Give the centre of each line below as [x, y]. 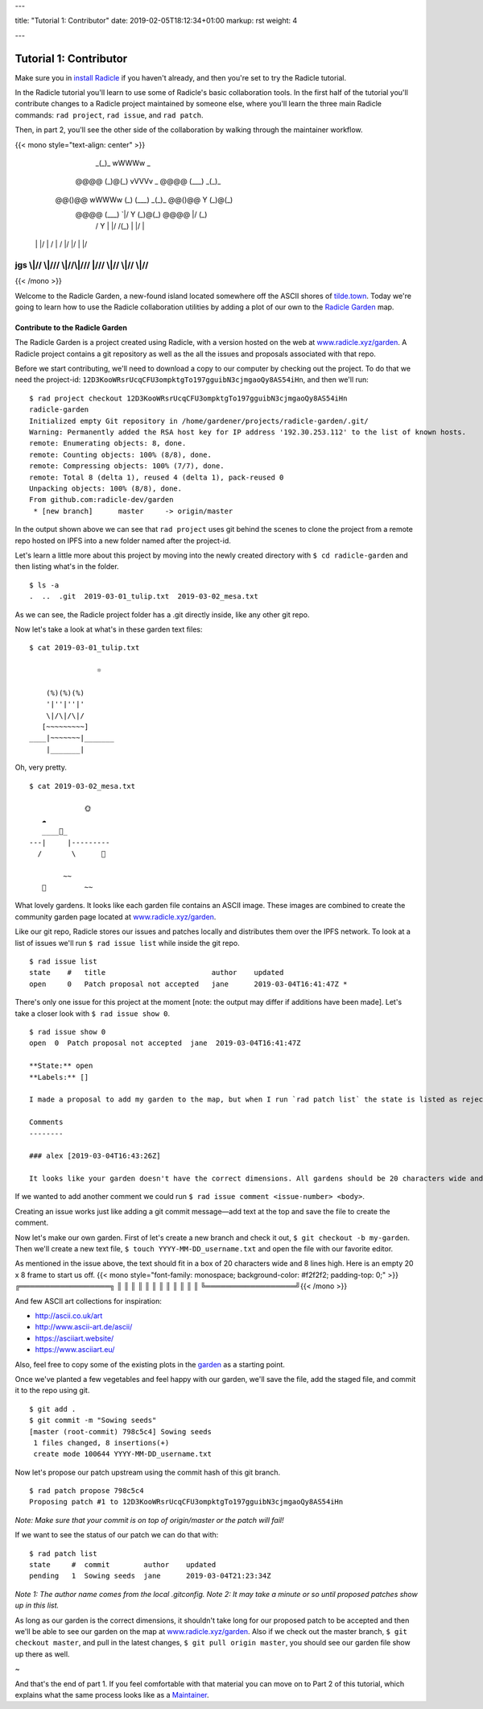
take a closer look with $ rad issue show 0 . [93, 1013]
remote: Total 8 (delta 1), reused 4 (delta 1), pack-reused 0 [157, 477]
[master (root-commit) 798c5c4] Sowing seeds [121, 1431]
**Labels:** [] [59, 1077]
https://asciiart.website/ [74, 1338]
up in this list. [37, 1605]
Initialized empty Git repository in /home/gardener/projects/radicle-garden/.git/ [199, 421]
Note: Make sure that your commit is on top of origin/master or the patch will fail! [150, 1520]
